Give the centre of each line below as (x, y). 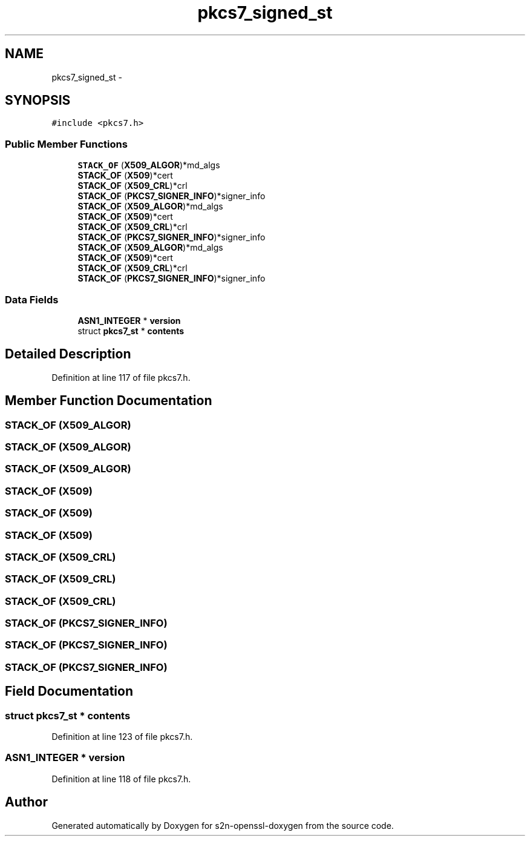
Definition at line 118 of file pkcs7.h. (121, 779)
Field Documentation (69, 691)
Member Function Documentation (109, 401)
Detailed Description (68, 354)
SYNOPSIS (38, 101)
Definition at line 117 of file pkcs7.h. (121, 377)
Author (26, 802)
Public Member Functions (66, 144)
